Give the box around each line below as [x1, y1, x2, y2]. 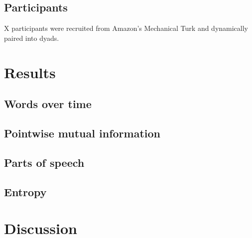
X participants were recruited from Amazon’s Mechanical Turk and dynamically [4, 23, 249, 33]
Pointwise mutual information [4, 125, 160, 140]
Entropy [4, 184, 47, 199]
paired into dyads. [4, 32, 59, 43]
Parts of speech [4, 154, 85, 170]
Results [4, 62, 56, 82]
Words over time [4, 96, 92, 112]
